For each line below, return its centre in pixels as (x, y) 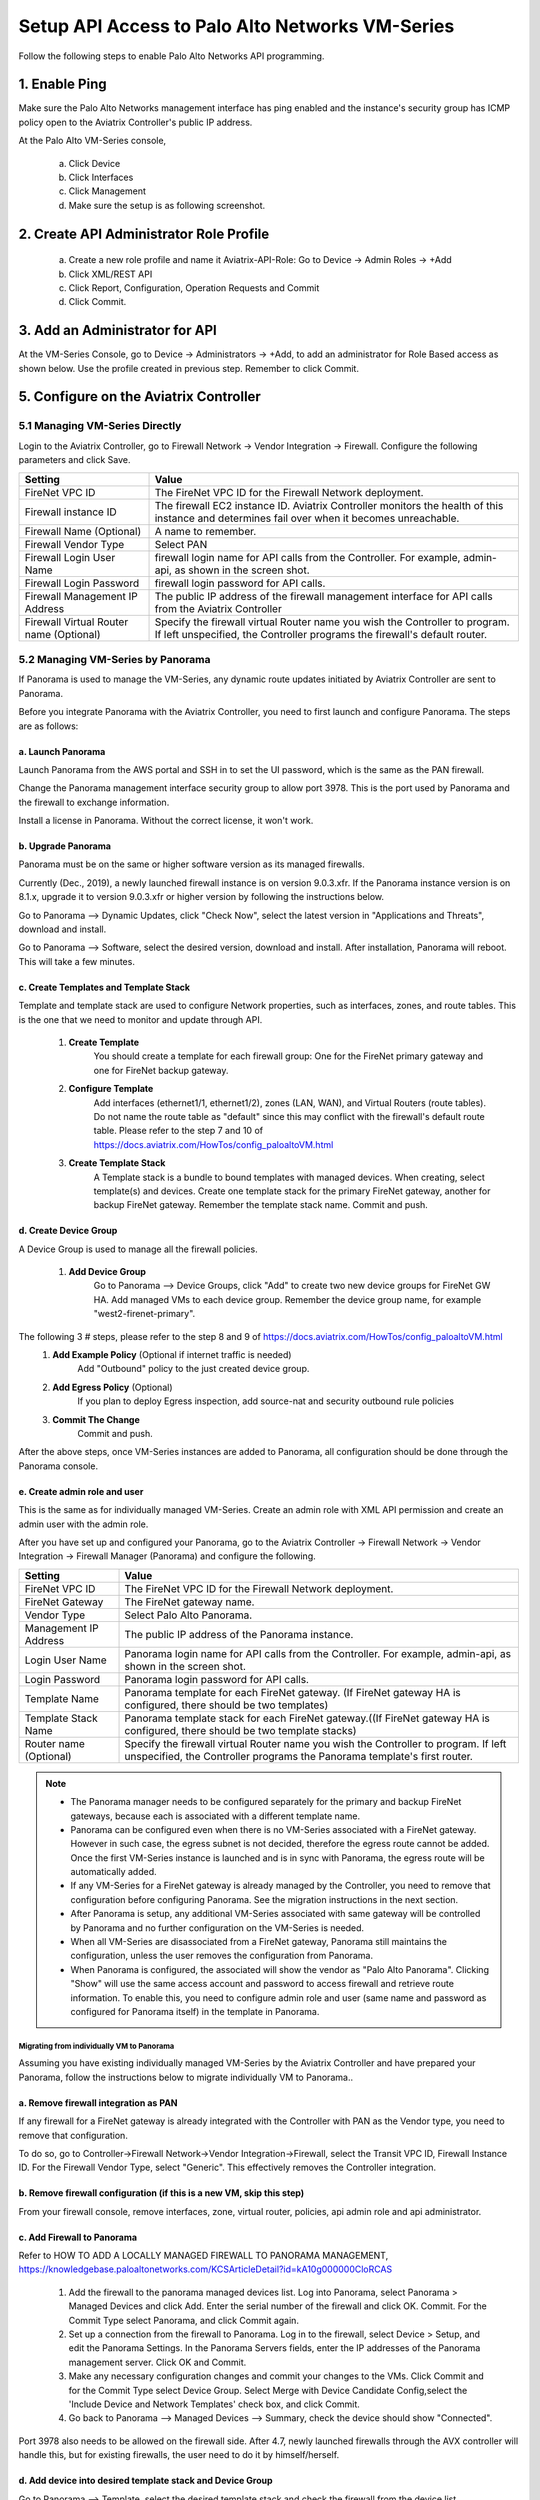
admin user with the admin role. (83, 1524)
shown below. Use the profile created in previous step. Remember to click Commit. (189, 368)
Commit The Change (96, 1419)
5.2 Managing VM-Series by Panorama (114, 659)
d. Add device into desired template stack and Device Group (146, 2481)
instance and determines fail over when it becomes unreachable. (307, 518)
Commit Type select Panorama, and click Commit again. (184, 2320)
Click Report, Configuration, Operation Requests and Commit (194, 287)
